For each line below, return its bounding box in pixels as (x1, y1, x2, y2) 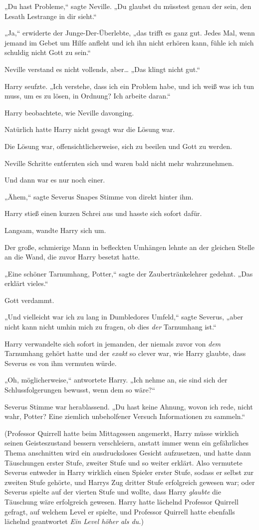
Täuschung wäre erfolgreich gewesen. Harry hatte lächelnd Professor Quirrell (4, 496, 239, 506)
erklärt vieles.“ (4, 278, 48, 288)
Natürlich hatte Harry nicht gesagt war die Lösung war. (4, 124, 175, 134)
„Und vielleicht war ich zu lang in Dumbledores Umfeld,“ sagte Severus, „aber (4, 311, 244, 322)
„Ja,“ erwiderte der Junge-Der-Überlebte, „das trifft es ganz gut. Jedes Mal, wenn (4, 27, 255, 38)
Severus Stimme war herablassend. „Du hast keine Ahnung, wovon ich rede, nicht (4, 401, 253, 411)
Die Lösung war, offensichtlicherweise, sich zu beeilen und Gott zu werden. (4, 140, 232, 151)
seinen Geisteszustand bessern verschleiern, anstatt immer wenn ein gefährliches (4, 437, 249, 448)
